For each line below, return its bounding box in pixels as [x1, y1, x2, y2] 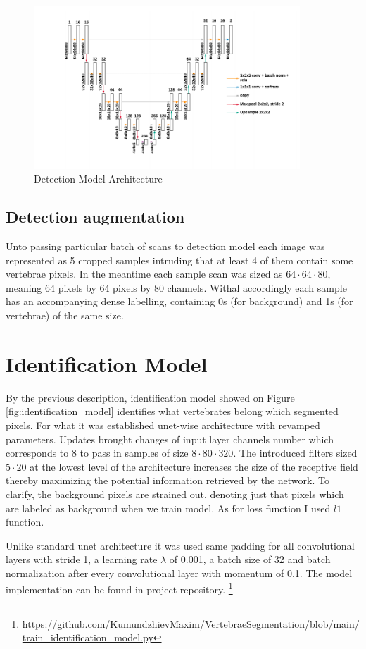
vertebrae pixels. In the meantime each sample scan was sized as [6, 266, 283, 281]
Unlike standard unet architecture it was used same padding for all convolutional [6, 538, 355, 552]
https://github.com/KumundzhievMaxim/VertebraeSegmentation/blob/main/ [22, 616, 360, 631]
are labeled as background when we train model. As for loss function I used [6, 500, 331, 515]
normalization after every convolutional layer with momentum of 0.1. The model [6, 565, 353, 580]
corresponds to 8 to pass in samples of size [6, 445, 189, 460]
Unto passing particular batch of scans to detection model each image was [6, 239, 325, 254]
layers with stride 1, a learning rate [6, 552, 158, 567]
